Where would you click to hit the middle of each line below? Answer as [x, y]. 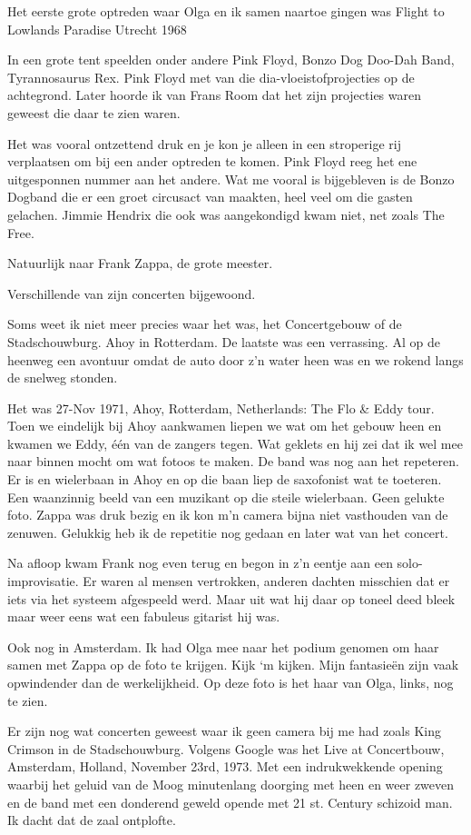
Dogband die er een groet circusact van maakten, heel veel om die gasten [210, 197]
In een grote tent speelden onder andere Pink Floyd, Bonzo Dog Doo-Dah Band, [231, 60]
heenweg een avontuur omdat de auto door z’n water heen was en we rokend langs [235, 359]
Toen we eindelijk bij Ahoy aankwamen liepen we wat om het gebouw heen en [225, 426]
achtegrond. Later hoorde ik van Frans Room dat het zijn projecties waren [214, 95]
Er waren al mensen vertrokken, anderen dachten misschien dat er [266, 581]
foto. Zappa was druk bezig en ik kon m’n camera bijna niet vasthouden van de [228, 515]
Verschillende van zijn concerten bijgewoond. [132, 293]
